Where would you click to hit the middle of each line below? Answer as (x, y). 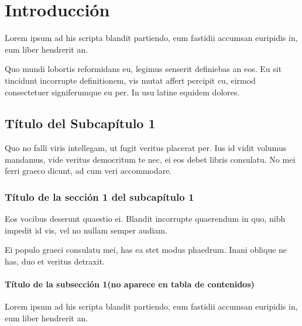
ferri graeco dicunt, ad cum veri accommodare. (88, 171)
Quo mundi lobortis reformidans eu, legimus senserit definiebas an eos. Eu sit (143, 69)
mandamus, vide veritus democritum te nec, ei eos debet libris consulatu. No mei (150, 159)
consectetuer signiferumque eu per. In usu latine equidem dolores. (122, 92)
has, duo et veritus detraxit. (55, 261)
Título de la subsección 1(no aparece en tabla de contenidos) (130, 284)
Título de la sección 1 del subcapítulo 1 (99, 197)
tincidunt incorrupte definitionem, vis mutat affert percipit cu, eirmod (130, 80)
